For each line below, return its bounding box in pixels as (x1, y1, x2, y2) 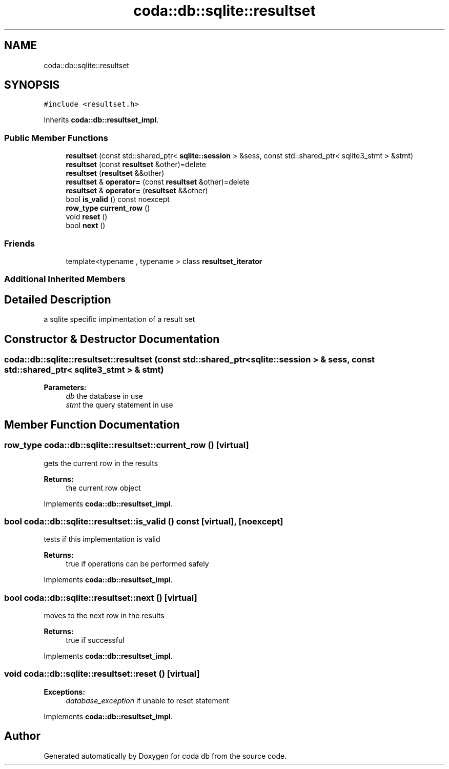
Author (4, 730, 40, 743)
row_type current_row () (66, 204, 150, 213)
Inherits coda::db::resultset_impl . (44, 115, 159, 125)
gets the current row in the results (44, 458, 158, 468)
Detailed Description (4, 293, 111, 306)
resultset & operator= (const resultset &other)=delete (66, 177, 250, 187)
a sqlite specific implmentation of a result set (44, 315, 195, 324)
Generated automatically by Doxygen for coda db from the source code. (44, 751, 287, 760)
